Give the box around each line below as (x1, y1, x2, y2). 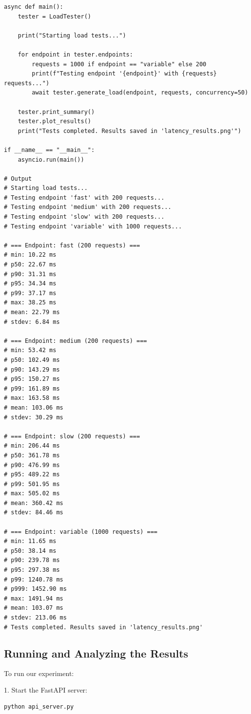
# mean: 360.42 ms (4, 499, 63, 507)
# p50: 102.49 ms (4, 356, 60, 363)
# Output (4, 175, 32, 182)
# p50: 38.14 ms (4, 547, 57, 554)
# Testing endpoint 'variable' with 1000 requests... (4, 223, 182, 230)
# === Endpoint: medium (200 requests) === (4, 337, 147, 344)
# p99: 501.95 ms (4, 480, 60, 488)
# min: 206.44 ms (4, 442, 60, 450)
